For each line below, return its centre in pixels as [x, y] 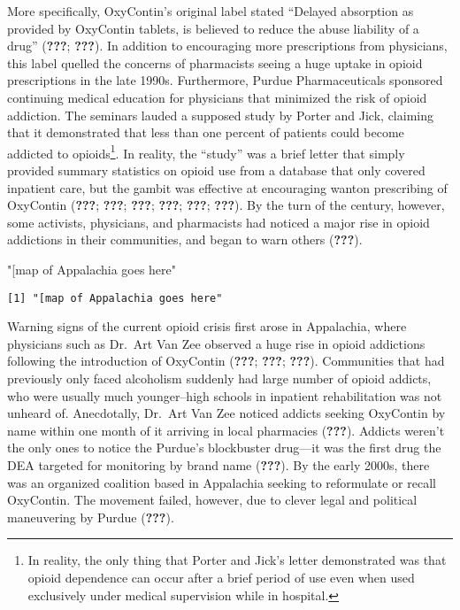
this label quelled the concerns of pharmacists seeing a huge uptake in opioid [215, 62]
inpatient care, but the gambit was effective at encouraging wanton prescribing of [227, 187]
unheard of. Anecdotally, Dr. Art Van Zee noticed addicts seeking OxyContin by [226, 413]
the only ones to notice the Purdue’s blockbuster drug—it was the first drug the [224, 448]
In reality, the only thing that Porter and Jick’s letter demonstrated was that [237, 560]
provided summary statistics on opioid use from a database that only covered [216, 170]
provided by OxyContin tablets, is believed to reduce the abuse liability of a [213, 28]
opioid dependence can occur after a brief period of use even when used [221, 577]
